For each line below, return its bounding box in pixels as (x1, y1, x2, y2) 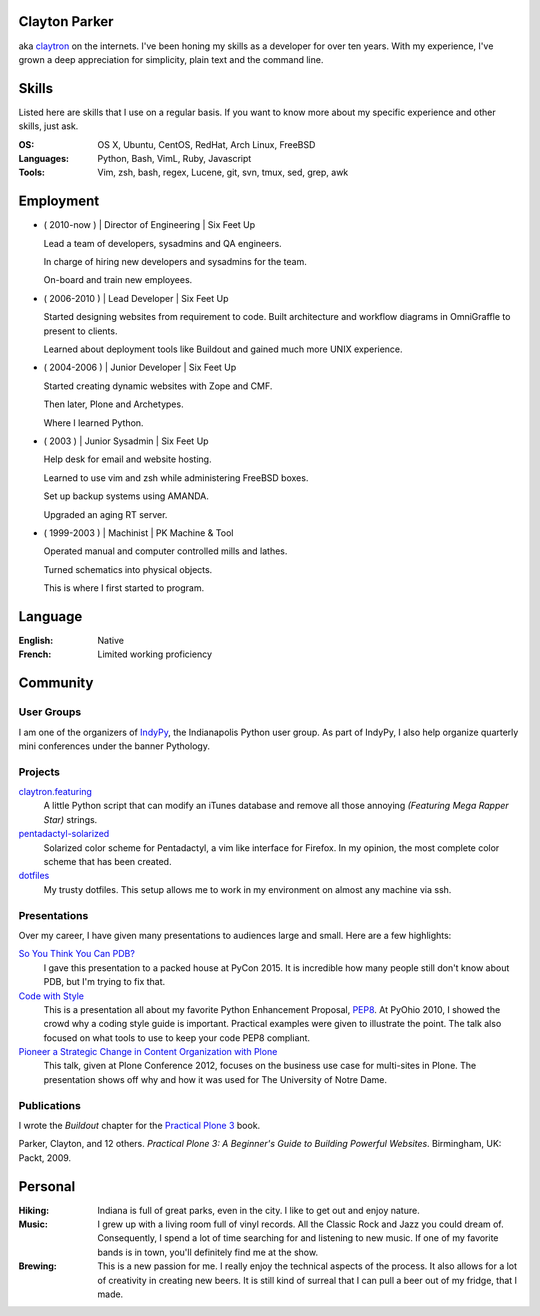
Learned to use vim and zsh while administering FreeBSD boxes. (43, 471, 309, 484)
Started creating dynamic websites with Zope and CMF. (43, 380, 273, 392)
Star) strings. (43, 813, 98, 825)
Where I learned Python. (43, 416, 144, 429)
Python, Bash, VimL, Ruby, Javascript (97, 152, 252, 164)
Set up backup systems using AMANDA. (43, 490, 210, 502)
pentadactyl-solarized (18, 828, 110, 840)
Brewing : (18, 1260, 57, 1272)
